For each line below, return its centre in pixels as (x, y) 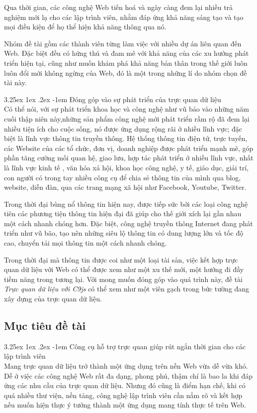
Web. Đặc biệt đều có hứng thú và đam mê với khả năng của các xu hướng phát (127, 53)
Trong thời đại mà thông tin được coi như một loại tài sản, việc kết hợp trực (121, 259)
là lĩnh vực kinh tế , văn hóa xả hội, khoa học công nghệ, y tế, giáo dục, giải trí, (127, 167)
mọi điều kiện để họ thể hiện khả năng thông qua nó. (85, 27)
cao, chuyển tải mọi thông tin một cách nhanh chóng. (86, 243)
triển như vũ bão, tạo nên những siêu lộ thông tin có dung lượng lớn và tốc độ (124, 233)
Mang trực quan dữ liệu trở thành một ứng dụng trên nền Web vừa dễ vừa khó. (126, 366)
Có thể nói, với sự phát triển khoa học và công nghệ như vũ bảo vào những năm (127, 109)
